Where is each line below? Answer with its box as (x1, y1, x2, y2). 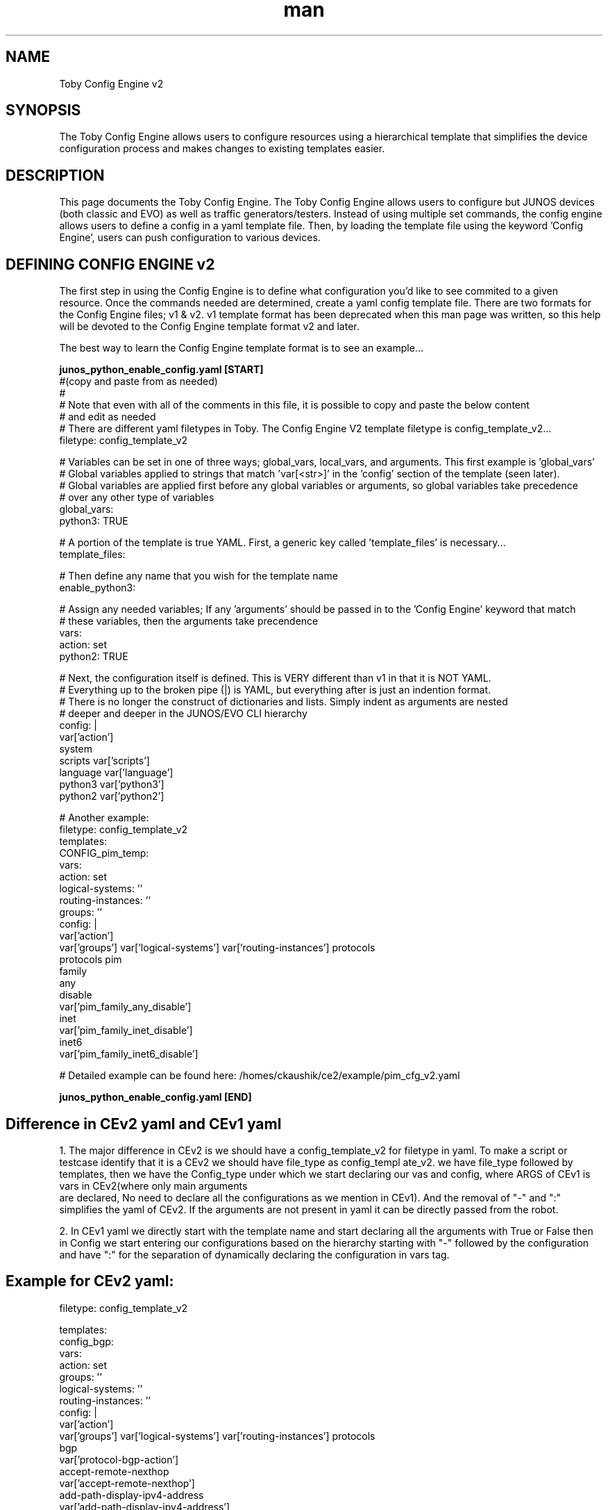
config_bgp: (59, 1335, 114, 1347)
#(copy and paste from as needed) (59, 375, 218, 388)
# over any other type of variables (59, 491, 214, 504)
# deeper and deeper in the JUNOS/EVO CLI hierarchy (59, 707, 307, 720)
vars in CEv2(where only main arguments (59, 1179, 248, 1192)
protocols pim (59, 953, 122, 966)
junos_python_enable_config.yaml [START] (59, 363, 264, 376)
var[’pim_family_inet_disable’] (59, 1024, 193, 1037)
